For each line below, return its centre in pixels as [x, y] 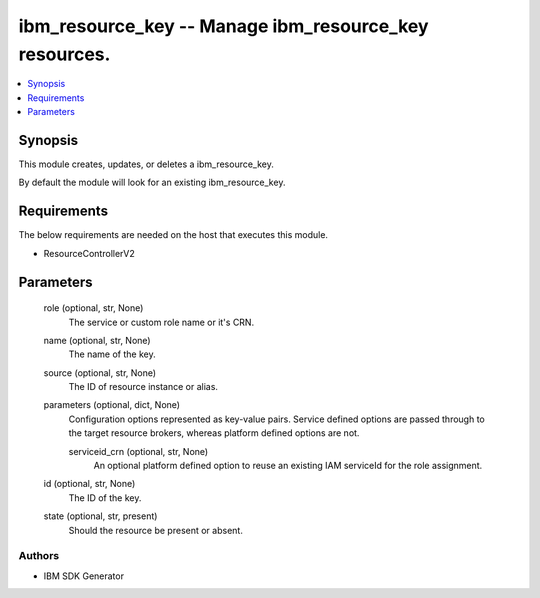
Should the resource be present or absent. [156, 530]
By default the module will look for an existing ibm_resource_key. [152, 182]
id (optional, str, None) [89, 484]
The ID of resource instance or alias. [143, 387]
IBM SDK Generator [84, 576]
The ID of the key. [105, 497]
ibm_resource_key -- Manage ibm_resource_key [223, 26]
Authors [39, 556]
